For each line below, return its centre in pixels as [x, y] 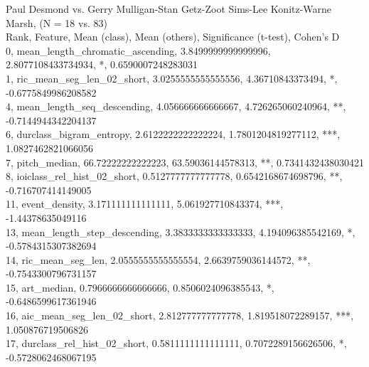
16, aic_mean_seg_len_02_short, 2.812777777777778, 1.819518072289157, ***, [180, 315]
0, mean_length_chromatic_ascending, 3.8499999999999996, [138, 50]
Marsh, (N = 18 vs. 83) [57, 22]
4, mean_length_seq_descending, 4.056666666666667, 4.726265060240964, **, [176, 106]
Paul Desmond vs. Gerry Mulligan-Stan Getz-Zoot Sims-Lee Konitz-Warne [169, 9]
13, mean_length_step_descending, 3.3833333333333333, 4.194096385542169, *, [181, 232]
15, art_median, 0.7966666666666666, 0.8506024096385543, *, [140, 287]
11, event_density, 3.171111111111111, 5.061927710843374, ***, [145, 204]
